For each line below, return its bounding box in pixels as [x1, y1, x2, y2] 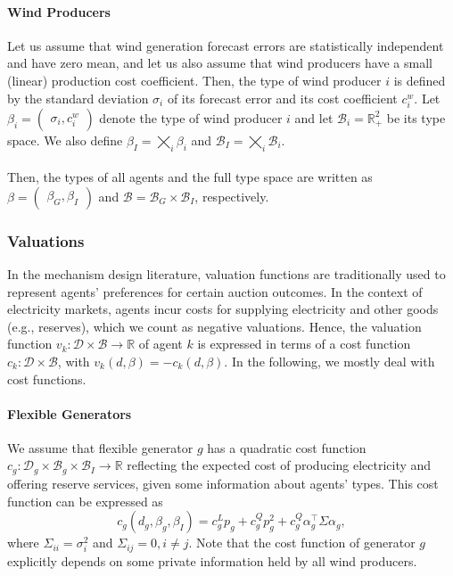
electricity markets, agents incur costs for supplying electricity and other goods [7, 300, 439, 318]
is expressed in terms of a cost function [197, 334, 411, 353]
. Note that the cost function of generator [188, 533, 416, 552]
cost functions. [7, 369, 86, 388]
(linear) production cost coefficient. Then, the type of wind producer [7, 70, 382, 89]
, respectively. [194, 186, 269, 205]
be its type [386, 108, 446, 127]
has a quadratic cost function [207, 438, 367, 457]
